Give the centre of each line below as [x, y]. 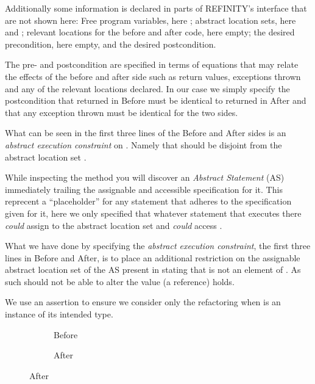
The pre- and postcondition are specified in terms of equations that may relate [152, 64]
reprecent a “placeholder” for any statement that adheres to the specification [148, 201]
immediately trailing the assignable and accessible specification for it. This [144, 189]
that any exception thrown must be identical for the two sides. [122, 112]
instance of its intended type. [59, 314]
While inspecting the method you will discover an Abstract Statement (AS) [145, 177]
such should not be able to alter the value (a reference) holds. [120, 281]
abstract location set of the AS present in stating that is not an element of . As [153, 270]
